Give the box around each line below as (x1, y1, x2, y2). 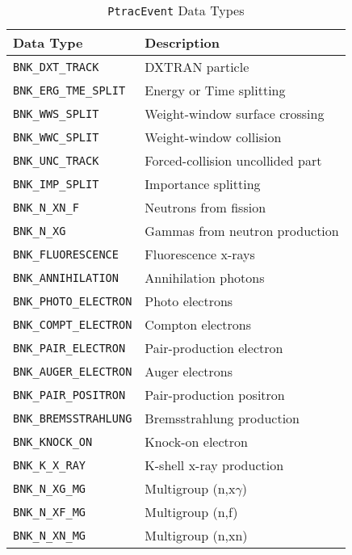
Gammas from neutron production (145, 221, 339, 240)
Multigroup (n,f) (145, 502, 238, 521)
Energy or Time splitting (145, 81, 286, 99)
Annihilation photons (145, 268, 265, 287)
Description (145, 33, 220, 52)
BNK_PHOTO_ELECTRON (13, 294, 132, 308)
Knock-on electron (145, 432, 248, 451)
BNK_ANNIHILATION (13, 271, 119, 284)
